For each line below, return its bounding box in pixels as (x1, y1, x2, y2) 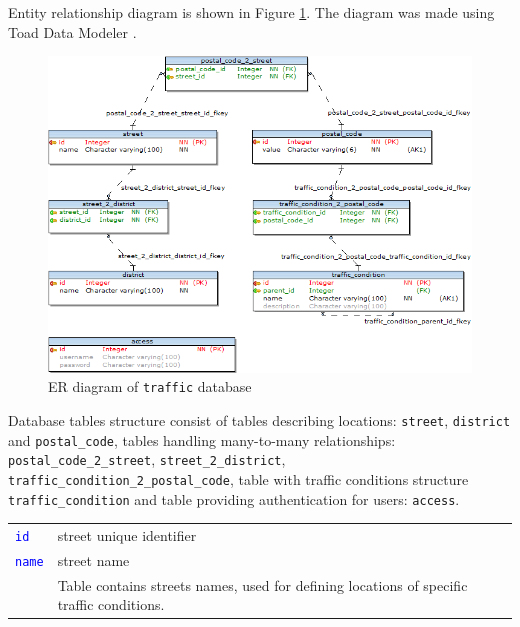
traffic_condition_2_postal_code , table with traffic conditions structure (8, 468, 469, 489)
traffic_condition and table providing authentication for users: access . (8, 488, 460, 509)
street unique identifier (57, 524, 197, 545)
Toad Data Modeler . (8, 21, 137, 42)
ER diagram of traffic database (48, 376, 252, 397)
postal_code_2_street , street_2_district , (8, 449, 286, 470)
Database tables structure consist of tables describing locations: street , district (8, 409, 511, 430)
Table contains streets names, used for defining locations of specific (57, 574, 468, 595)
